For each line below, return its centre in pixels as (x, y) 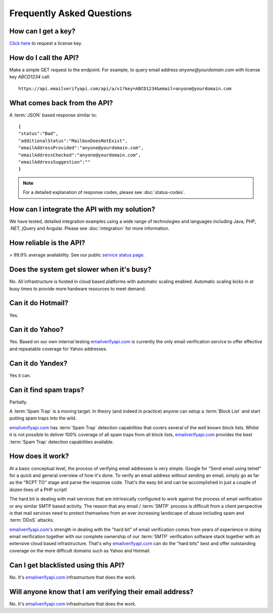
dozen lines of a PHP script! (38, 489)
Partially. (18, 402)
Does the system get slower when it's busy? (80, 270)
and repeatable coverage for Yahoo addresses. (58, 349)
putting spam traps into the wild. (43, 418)
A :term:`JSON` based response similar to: (53, 115)
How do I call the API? (44, 57)
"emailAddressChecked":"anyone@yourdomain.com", (80, 155)
